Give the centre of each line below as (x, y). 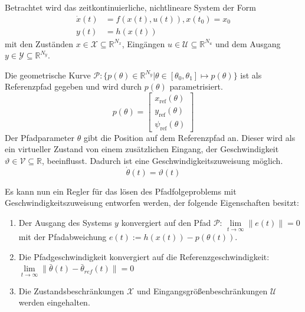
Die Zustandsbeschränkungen (71, 290)
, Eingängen (143, 43)
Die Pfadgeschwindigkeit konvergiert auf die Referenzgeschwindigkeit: (144, 256)
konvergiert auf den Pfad (166, 222)
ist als (251, 75)
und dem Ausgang (248, 43)
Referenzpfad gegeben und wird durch (73, 86)
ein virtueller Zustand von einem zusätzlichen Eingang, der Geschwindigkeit (142, 149)
